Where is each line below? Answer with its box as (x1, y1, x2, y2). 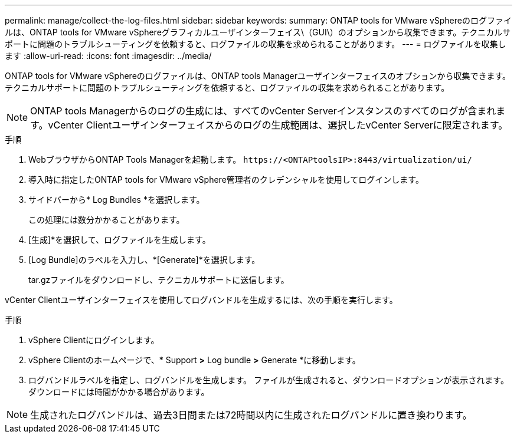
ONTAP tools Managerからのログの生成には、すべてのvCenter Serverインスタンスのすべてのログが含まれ (30, 105, 496, 117)
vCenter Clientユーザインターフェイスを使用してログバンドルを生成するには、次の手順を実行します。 (5, 295, 398, 305)
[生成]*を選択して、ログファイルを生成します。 (28, 235, 211, 245)
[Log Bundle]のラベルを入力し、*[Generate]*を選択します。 (28, 255, 260, 265)
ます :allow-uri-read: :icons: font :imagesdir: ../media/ (5, 51, 212, 61)
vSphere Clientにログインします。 (28, 335, 159, 345)
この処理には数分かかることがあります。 (28, 215, 185, 225)
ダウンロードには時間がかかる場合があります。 (28, 387, 210, 397)
